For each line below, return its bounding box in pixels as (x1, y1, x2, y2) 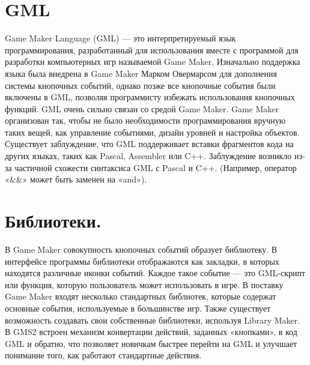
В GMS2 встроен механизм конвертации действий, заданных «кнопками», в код (5, 325, 297, 338)
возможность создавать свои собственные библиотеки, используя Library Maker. (5, 313, 300, 326)
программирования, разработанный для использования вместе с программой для (5, 43, 299, 56)
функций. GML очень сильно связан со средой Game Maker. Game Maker (5, 102, 279, 115)
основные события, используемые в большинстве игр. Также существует (5, 301, 271, 314)
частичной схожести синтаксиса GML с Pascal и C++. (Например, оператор (14, 161, 297, 173)
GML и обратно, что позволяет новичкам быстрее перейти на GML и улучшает (5, 337, 297, 349)
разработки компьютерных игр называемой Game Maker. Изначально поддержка (5, 55, 300, 68)
